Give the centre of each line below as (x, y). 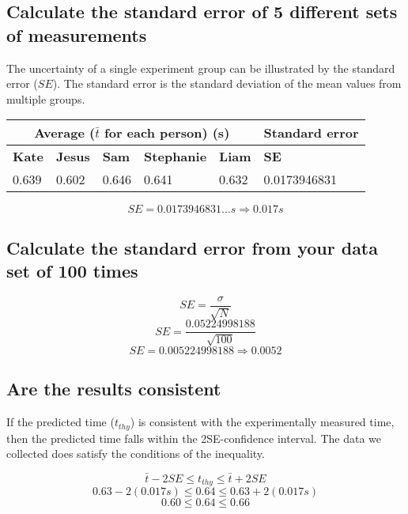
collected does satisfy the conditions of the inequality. (136, 454)
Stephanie (176, 157)
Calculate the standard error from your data (192, 247)
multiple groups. (46, 98)
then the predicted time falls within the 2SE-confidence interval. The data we (194, 438)
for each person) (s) (167, 133)
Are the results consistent (114, 389)
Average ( (65, 133)
